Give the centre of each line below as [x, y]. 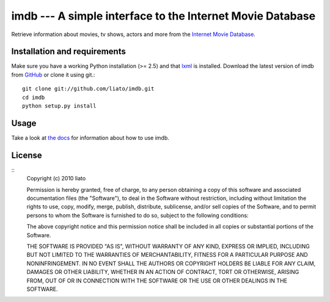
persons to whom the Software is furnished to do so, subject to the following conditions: [137, 215]
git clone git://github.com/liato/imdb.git [88, 89]
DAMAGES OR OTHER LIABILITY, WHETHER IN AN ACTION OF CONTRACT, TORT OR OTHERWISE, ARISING [163, 272]
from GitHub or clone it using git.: [53, 75]
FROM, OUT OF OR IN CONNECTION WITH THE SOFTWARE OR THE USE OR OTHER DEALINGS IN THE [157, 281]
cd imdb [34, 97]
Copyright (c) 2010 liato [56, 179]
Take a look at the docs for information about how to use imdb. [90, 138]
